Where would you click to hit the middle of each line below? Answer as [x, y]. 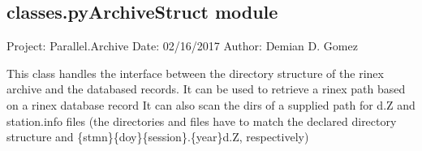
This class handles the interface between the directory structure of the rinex [195, 73]
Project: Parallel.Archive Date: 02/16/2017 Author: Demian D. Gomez [182, 46]
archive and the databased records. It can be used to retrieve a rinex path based [206, 89]
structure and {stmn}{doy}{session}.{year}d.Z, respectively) [158, 137]
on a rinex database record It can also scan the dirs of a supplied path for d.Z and [211, 104]
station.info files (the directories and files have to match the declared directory [202, 121]
